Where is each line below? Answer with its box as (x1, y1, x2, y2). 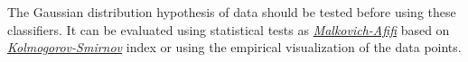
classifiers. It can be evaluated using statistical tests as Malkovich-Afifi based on (7, 20, 450, 39)
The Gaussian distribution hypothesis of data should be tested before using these (7, 3, 456, 21)
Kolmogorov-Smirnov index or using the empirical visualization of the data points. (7, 38, 462, 57)
